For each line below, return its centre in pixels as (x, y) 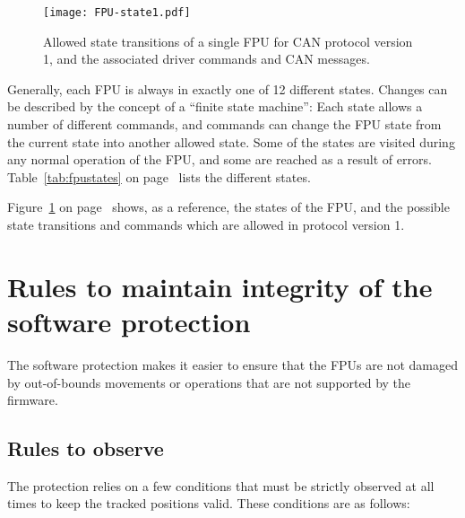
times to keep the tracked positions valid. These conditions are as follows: (209, 503)
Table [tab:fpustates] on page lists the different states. (159, 176)
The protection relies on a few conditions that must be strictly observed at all (221, 485)
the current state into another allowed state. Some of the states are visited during (231, 141)
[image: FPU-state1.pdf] (117, 13)
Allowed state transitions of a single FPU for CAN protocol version (228, 41)
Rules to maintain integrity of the (220, 286)
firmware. (33, 400)
